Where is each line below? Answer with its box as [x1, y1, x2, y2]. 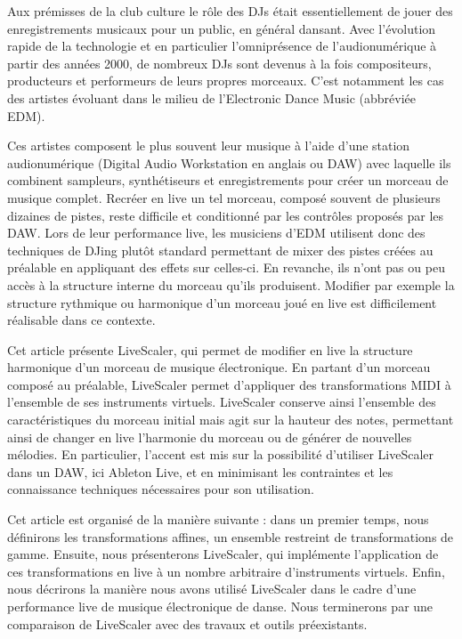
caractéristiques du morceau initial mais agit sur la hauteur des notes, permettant [7, 410, 454, 429]
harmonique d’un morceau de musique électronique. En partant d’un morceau [7, 358, 431, 376]
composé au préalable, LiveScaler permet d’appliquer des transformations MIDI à [7, 375, 451, 393]
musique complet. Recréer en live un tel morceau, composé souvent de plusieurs [7, 188, 441, 206]
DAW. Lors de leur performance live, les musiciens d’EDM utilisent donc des [7, 223, 426, 242]
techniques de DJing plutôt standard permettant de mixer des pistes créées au [7, 240, 434, 259]
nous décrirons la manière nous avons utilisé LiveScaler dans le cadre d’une [7, 579, 417, 598]
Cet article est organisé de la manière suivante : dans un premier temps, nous [7, 510, 429, 529]
